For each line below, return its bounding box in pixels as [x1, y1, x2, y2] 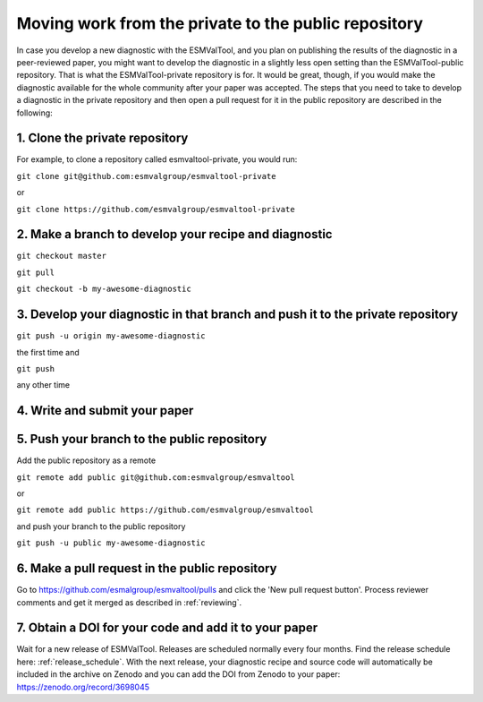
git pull [16, 267, 55, 278]
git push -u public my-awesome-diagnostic [16, 538, 206, 548]
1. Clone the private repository [16, 131, 189, 146]
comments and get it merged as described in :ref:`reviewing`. [16, 596, 241, 608]
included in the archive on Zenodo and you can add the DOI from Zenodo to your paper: [16, 669, 341, 680]
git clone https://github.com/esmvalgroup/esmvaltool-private [16, 204, 295, 214]
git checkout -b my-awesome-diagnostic [16, 284, 191, 295]
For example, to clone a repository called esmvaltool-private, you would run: [16, 154, 298, 165]
